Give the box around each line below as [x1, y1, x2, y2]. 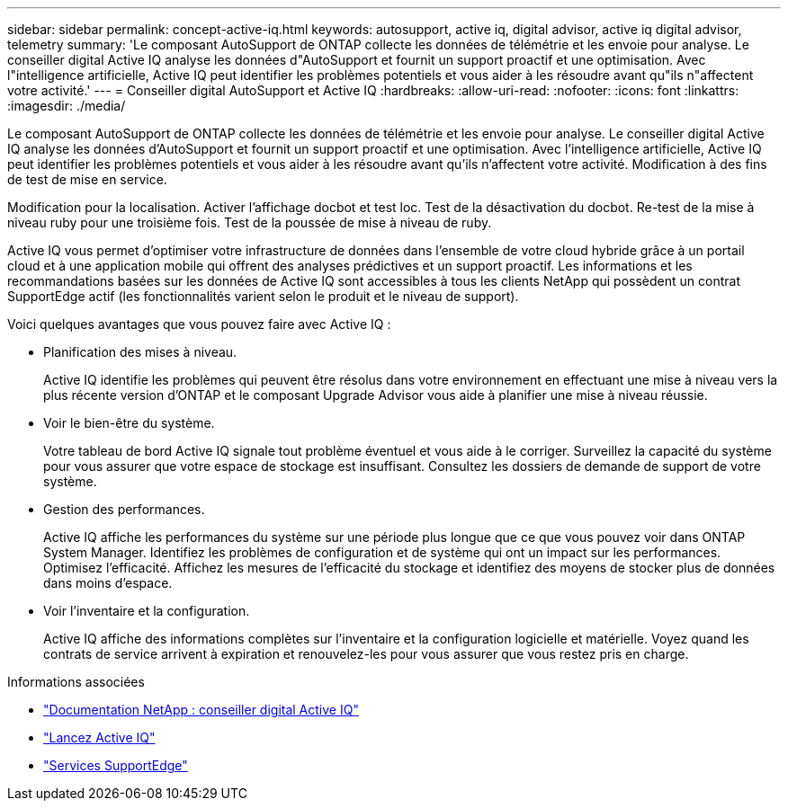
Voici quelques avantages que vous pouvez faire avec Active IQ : [7, 316, 391, 332]
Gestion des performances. [43, 502, 205, 517]
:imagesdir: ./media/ [7, 98, 126, 113]
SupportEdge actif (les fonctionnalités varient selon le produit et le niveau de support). [7, 289, 519, 304]
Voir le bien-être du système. [43, 415, 215, 431]
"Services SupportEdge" [43, 758, 188, 773]
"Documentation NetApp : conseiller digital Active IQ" [43, 702, 359, 717]
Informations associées [7, 674, 145, 689]
